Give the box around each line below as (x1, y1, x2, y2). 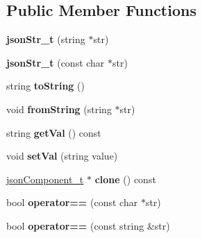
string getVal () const (6, 125, 101, 139)
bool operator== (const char (6, 195, 138, 210)
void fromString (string (6, 101, 112, 116)
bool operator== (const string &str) (6, 218, 170, 232)
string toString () (6, 78, 85, 93)
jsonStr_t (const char (6, 55, 105, 69)
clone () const (94, 171, 156, 186)
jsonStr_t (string (6, 32, 85, 46)
